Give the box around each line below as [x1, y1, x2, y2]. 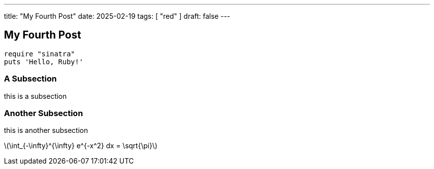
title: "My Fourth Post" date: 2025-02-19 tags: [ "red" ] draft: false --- [4, 12, 230, 20]
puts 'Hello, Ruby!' [4, 57, 84, 66]
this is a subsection [4, 91, 67, 100]
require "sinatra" [4, 49, 75, 58]
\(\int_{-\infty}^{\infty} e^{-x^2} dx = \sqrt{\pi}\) [4, 141, 158, 150]
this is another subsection [4, 126, 88, 135]
